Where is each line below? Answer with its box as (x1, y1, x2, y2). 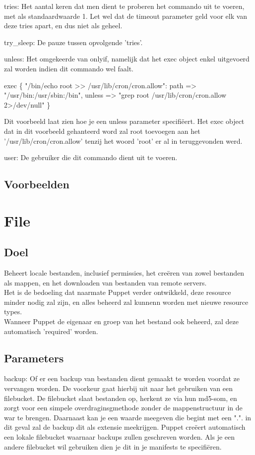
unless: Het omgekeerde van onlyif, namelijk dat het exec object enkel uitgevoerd (4, 54, 250, 64)
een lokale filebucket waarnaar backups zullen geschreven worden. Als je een (4, 432, 235, 442)
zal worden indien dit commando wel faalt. (4, 63, 133, 73)
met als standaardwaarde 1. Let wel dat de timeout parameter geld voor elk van (4, 10, 248, 21)
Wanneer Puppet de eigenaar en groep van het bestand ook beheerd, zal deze (4, 316, 239, 327)
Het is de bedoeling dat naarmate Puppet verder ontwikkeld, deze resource (4, 287, 231, 297)
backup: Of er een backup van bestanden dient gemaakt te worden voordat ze (4, 373, 240, 384)
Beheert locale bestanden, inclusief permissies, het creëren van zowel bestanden (4, 268, 245, 278)
